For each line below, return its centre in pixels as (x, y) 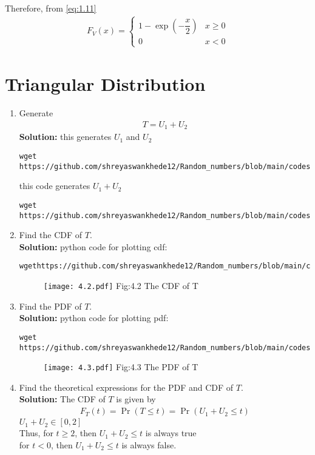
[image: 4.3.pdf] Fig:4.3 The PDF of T (121, 367)
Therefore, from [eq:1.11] (51, 8)
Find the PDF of (50, 306)
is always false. (149, 444)
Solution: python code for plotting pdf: (94, 318)
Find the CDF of (51, 235)
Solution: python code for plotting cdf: (93, 246)
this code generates (55, 186)
